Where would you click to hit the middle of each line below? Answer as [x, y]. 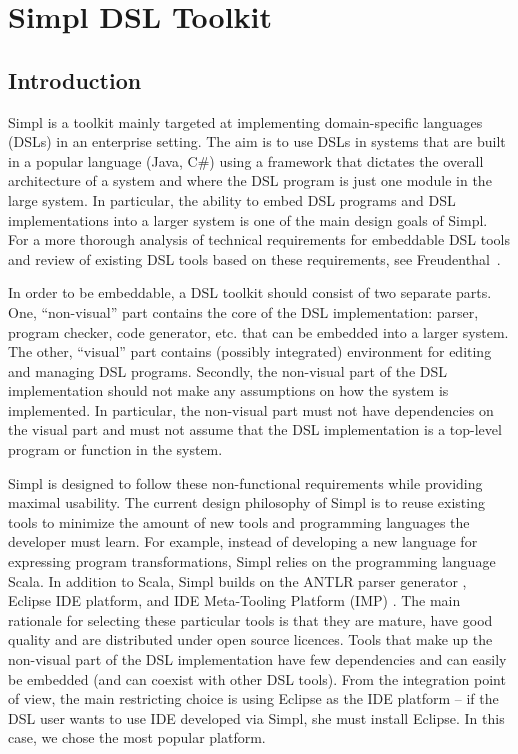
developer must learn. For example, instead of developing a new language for [243, 541]
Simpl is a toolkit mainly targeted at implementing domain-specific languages [245, 121]
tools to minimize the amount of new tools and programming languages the [239, 521]
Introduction [75, 79]
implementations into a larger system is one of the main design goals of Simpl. [248, 219]
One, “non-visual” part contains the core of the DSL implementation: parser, [243, 311]
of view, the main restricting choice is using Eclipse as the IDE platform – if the [253, 698]
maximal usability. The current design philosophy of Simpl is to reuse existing [246, 502]
